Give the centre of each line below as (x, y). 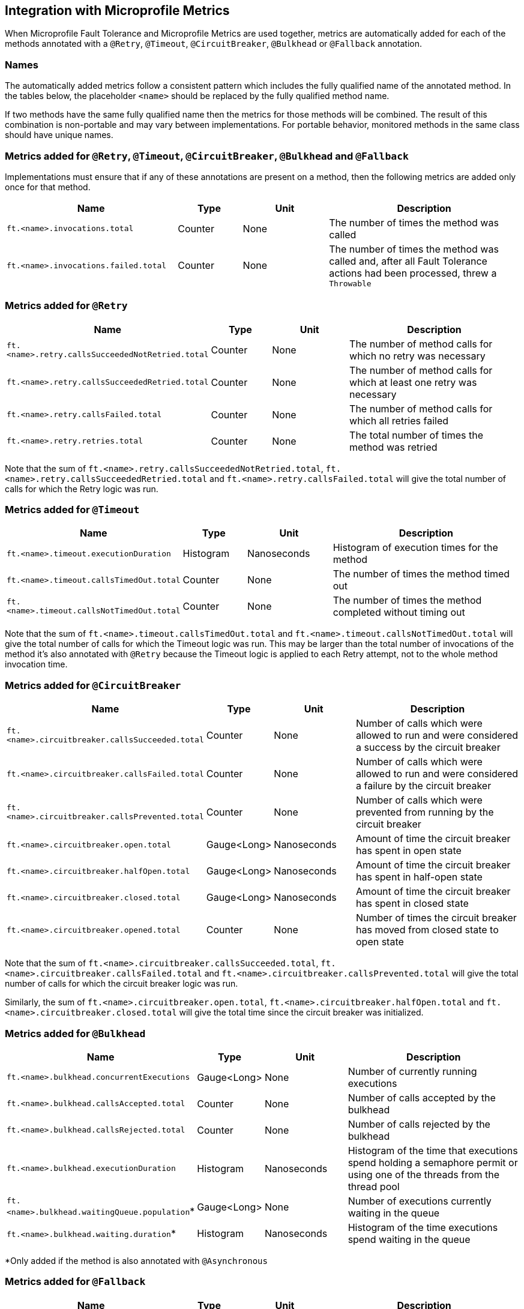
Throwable (350, 283)
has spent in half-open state (419, 877)
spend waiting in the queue (409, 1239)
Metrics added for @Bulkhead (75, 1033)
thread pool (374, 1186)
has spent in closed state (412, 904)
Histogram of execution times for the (415, 548)
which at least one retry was (413, 382)
